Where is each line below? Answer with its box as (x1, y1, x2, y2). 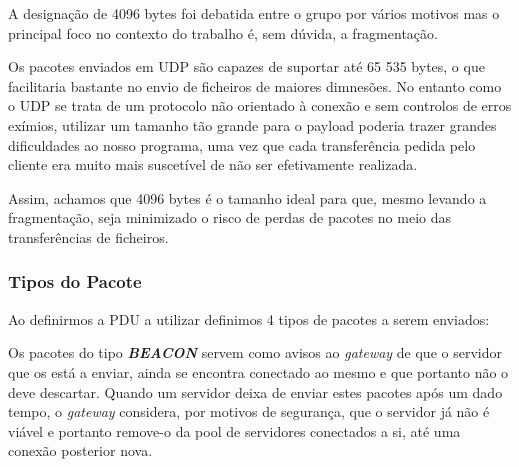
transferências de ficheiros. (8, 226, 169, 247)
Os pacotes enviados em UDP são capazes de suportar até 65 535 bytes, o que (8, 56, 485, 77)
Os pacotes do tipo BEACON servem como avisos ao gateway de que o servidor (8, 342, 502, 363)
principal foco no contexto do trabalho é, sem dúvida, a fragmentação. (8, 22, 438, 43)
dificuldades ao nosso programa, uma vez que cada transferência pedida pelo (8, 134, 476, 155)
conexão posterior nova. (8, 440, 153, 461)
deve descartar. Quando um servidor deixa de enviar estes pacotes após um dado (8, 381, 503, 402)
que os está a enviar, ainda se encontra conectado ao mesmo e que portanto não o (8, 361, 509, 382)
